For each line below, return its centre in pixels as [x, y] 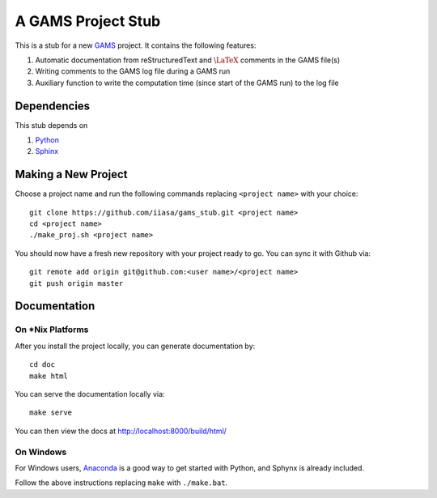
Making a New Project [71, 175]
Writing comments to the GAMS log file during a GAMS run [133, 71]
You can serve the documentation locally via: [90, 394]
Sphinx [47, 151]
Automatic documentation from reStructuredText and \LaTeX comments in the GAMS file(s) [188, 60]
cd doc [42, 365]
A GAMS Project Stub [88, 21]
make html [49, 376]
